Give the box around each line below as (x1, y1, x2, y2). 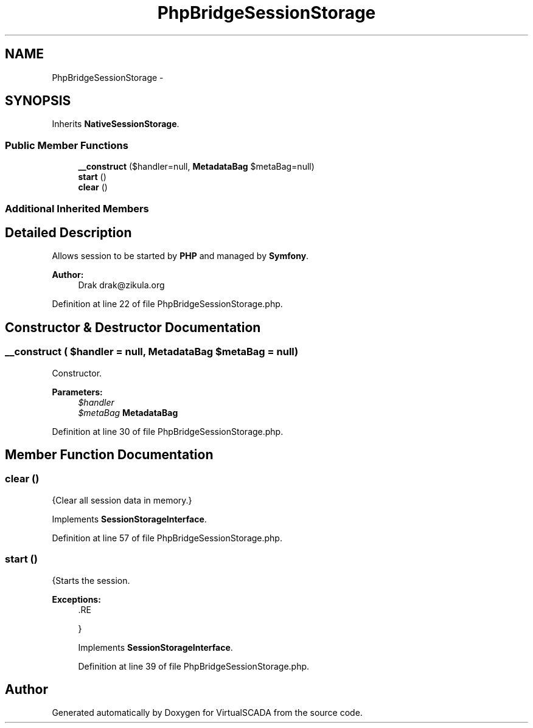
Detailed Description (5, 224, 132, 240)
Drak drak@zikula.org (78, 280, 165, 291)
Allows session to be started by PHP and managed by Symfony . (52, 251, 309, 262)
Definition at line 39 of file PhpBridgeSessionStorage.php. (78, 660, 310, 671)
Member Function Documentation (5, 447, 214, 463)
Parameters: (52, 386, 103, 397)
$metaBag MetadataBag (78, 407, 178, 418)
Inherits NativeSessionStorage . (52, 119, 179, 130)
